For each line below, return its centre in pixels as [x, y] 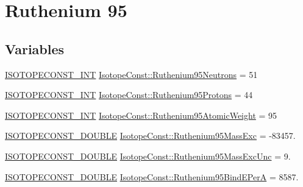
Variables [35, 48]
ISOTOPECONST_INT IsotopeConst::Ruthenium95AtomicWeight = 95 [141, 115]
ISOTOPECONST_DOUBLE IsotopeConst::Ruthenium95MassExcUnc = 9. [148, 156]
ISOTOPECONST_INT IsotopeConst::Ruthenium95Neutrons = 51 [131, 74]
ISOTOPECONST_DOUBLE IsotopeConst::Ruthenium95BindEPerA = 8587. [152, 176]
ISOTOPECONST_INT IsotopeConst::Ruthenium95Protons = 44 [129, 95]
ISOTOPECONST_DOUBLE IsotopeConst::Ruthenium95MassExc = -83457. [150, 136]
